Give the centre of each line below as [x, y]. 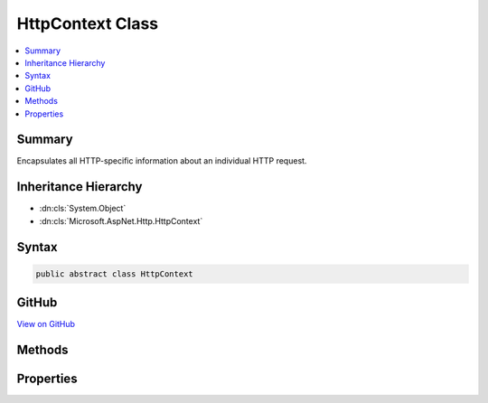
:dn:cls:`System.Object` [83, 209]
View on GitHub [46, 324]
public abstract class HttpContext [114, 274]
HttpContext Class [88, 23]
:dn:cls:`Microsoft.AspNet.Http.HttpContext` [121, 220]
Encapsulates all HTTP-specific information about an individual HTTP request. [162, 161]
